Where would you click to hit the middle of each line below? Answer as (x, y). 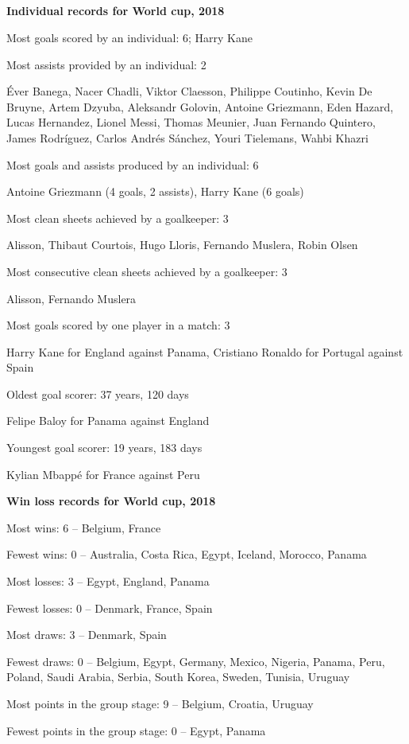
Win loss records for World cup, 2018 (111, 501)
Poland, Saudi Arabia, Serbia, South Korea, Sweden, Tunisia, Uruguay (178, 677)
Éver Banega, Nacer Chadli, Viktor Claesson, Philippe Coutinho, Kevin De (189, 91)
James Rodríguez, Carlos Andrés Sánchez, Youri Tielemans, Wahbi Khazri (187, 137)
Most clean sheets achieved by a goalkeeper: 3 (118, 218)
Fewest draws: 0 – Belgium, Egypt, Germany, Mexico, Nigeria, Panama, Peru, (196, 661)
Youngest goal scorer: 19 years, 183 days (104, 448)
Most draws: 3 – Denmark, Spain (87, 635)
